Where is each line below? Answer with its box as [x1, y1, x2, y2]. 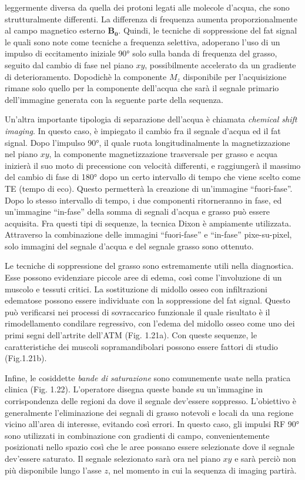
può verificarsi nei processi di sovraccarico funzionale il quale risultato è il [5, 305, 270, 318]
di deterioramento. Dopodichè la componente [5, 70, 167, 82]
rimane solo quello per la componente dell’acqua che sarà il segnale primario [5, 82, 279, 94]
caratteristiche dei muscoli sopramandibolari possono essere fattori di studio [5, 340, 278, 352]
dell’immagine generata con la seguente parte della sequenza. [5, 93, 223, 105]
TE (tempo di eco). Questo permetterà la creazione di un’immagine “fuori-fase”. [5, 182, 293, 194]
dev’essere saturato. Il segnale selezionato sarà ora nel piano [5, 452, 220, 464]
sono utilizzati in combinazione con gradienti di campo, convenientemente [5, 429, 270, 441]
